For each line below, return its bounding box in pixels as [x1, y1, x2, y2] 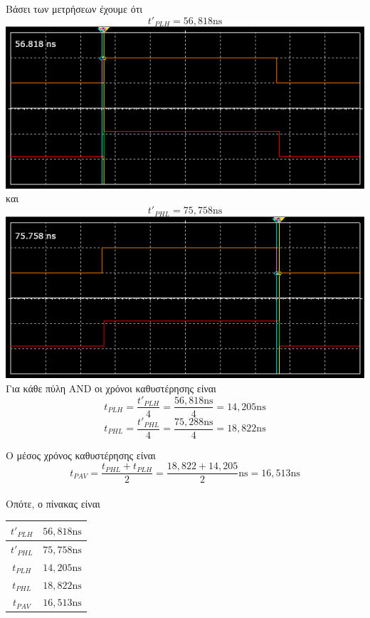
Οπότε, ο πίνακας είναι [6, 496, 100, 510]
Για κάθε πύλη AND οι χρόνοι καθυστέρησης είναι [6, 380, 216, 395]
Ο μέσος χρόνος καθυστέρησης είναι [6, 447, 156, 462]
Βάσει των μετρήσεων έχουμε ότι [6, 1, 143, 16]
